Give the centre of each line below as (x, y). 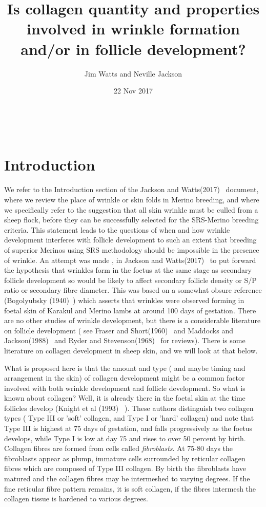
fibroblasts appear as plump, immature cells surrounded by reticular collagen (125, 458)
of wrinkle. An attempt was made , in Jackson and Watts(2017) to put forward (130, 260)
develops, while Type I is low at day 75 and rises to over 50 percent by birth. (125, 438)
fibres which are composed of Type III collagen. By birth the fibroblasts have (125, 468)
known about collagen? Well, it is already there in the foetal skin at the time (125, 398)
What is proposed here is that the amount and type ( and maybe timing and (125, 368)
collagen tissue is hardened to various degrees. (76, 499)
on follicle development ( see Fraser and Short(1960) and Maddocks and (119, 330)
